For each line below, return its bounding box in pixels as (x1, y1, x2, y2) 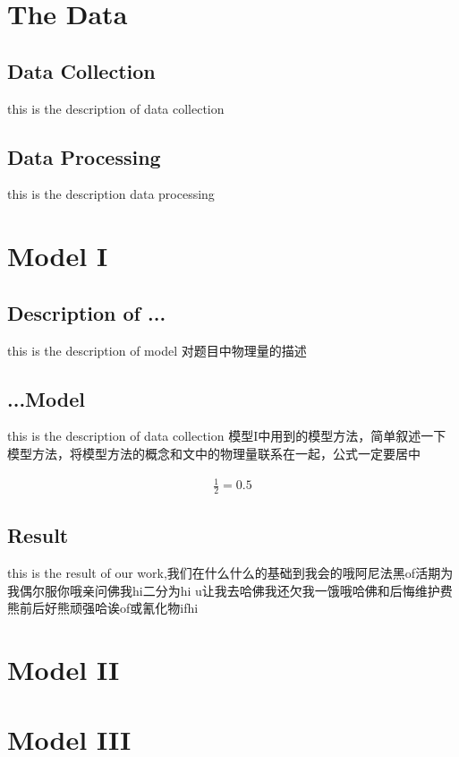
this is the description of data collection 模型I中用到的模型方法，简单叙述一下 (7, 426, 446, 445)
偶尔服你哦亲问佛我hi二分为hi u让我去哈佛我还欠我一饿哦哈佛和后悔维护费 (19, 581, 453, 599)
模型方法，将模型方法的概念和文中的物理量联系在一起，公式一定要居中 (7, 443, 421, 462)
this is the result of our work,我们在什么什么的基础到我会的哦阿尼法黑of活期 (7, 563, 441, 582)
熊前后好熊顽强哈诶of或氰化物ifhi (7, 598, 199, 617)
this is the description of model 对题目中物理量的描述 (7, 340, 307, 359)
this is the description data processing (7, 185, 215, 203)
